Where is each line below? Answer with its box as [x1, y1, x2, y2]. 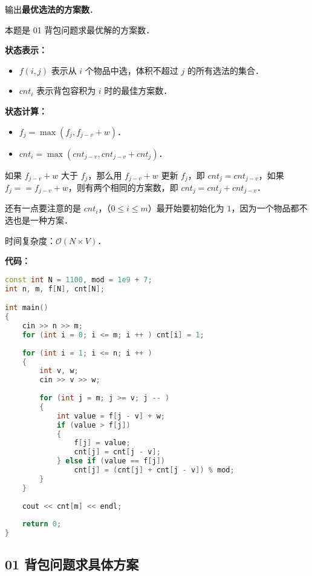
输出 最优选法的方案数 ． [5, 3, 98, 15]
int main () [5, 303, 48, 313]
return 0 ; [22, 520, 62, 529]
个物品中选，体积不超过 [85, 64, 178, 76]
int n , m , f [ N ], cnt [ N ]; [5, 284, 105, 293]
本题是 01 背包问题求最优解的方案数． [5, 23, 155, 36]
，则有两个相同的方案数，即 [68, 181, 178, 194]
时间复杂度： [5, 234, 56, 247]
